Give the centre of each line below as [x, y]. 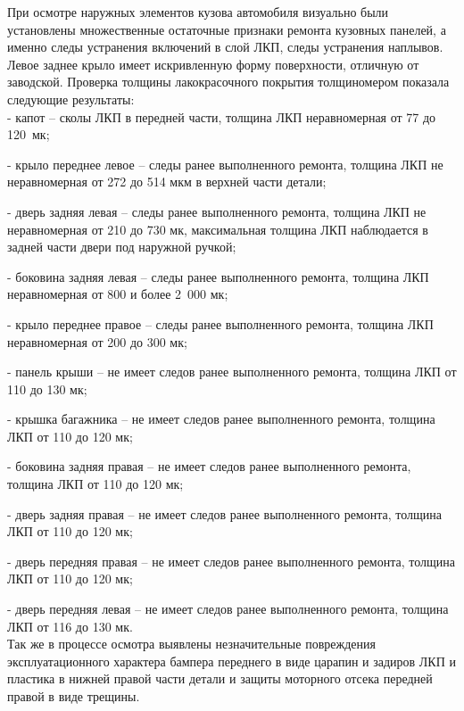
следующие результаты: [71, 99]
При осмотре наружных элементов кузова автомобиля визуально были [198, 12]
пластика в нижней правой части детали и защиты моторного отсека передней [220, 678]
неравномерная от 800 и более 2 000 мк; [118, 294]
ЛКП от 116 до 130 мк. [70, 626]
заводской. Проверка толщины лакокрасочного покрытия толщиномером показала [228, 82]
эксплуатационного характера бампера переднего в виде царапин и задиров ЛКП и [232, 661]
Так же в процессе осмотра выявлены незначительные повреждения [191, 644]
